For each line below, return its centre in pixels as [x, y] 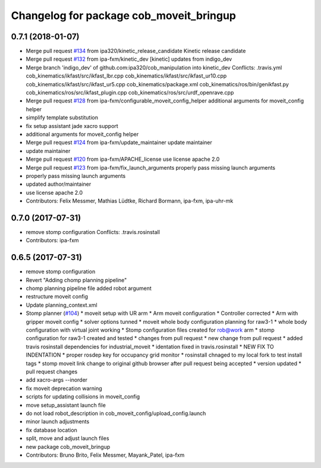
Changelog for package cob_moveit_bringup [124, 15]
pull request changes [52, 372]
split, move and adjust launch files [67, 438]
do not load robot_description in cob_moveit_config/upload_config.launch [116, 413]
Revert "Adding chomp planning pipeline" [76, 280]
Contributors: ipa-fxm [53, 241]
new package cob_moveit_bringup [68, 447]
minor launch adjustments [58, 422]
